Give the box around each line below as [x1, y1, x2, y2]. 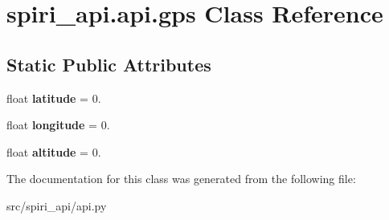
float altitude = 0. [6, 143, 101, 160]
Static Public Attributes [6, 51, 211, 76]
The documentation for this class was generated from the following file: [6, 170, 356, 187]
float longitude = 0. [6, 116, 110, 133]
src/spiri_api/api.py [6, 197, 107, 214]
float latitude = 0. [6, 89, 101, 106]
